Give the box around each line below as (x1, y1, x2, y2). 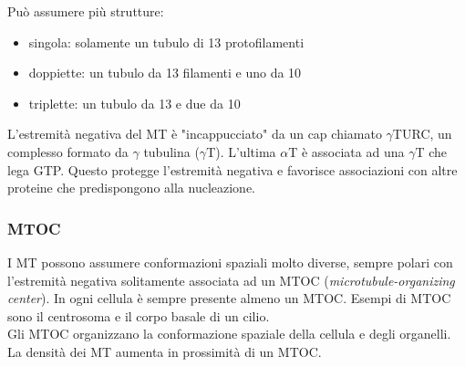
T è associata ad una (288, 142, 405, 161)
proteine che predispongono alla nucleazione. (7, 178, 256, 197)
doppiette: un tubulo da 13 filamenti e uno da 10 (28, 63, 302, 82)
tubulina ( (143, 142, 200, 161)
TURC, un (392, 124, 452, 143)
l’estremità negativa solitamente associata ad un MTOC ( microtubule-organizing (7, 270, 455, 289)
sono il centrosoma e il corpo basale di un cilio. (7, 306, 270, 325)
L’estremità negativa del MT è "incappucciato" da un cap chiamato (7, 124, 382, 143)
